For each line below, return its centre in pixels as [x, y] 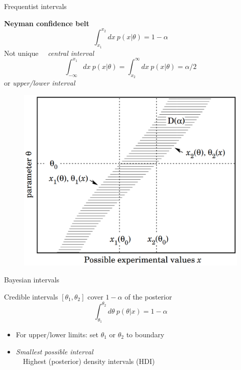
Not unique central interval [49, 53]
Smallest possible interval [54, 351]
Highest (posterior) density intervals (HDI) [89, 361]
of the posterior [148, 296]
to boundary [145, 334]
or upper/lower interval [40, 83]
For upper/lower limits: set [57, 334]
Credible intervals [31, 296]
